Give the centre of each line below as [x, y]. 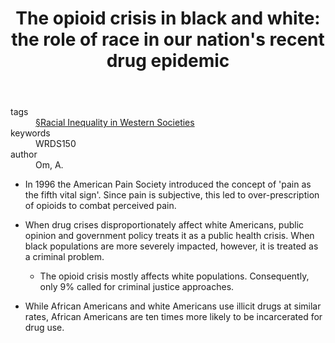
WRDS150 [56, 144]
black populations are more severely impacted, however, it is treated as [171, 246]
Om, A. [49, 165]
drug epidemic [168, 61]
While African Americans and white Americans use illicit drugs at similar [173, 306]
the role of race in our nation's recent [168, 39]
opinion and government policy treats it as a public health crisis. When [169, 236]
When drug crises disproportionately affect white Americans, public [164, 225]
